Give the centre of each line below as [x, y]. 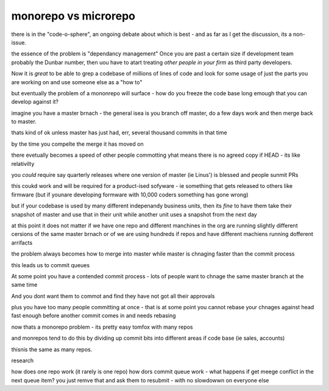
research [23, 361]
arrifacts [22, 242]
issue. [19, 42]
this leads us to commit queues [51, 265]
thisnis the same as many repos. [52, 349]
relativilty [23, 163]
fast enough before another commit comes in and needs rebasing [94, 316]
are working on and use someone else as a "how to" [77, 82]
